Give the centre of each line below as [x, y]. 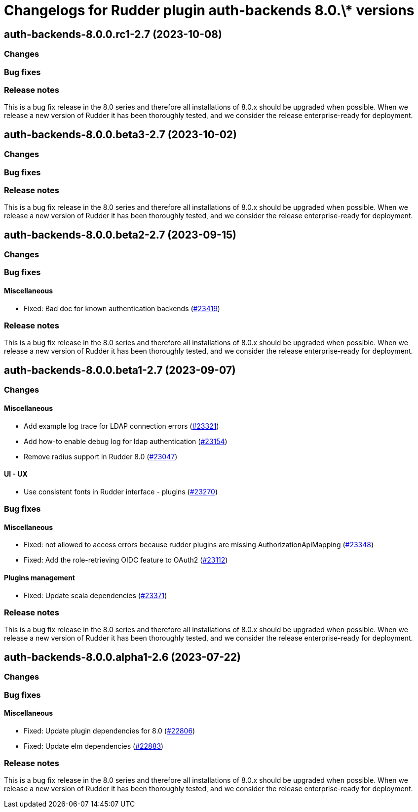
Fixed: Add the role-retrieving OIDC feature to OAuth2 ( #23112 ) [126, 560]
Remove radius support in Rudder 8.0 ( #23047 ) [101, 456]
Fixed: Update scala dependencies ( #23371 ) [95, 595]
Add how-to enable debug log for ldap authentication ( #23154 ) [126, 441]
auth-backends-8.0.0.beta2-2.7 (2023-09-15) [120, 235]
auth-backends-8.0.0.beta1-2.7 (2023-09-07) [120, 370]
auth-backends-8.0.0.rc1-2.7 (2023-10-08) [113, 34]
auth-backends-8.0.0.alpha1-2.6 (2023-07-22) [122, 657]
